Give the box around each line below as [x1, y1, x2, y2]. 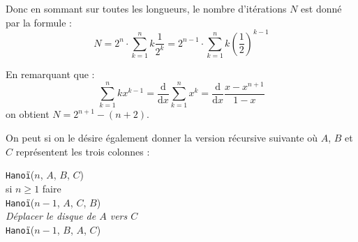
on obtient [6, 107, 50, 121]
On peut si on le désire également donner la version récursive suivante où [6, 130, 318, 145]
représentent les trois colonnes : [15, 144, 150, 158]
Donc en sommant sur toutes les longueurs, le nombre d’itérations [6, 1, 287, 15]
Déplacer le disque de [6, 209, 96, 223]
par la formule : [6, 15, 72, 29]
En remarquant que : [6, 67, 95, 82]
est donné [301, 1, 342, 15]
